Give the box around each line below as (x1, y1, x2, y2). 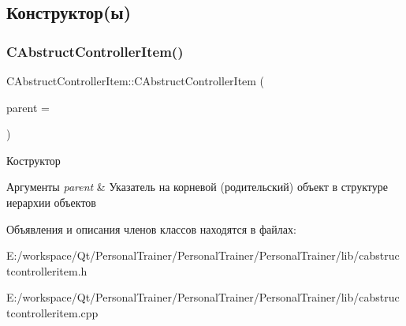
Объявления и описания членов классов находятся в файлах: (6, 220, 296, 237)
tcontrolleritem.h (6, 262, 88, 279)
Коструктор (6, 152, 61, 168)
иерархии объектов (6, 193, 96, 210)
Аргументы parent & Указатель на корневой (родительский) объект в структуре (6, 178, 388, 195)
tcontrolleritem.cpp (6, 304, 99, 320)
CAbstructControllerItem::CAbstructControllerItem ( (6, 73, 265, 88)
